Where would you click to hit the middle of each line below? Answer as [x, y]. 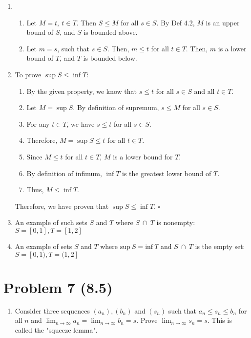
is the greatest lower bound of [167, 173]
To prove [28, 74]
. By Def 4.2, [176, 22]
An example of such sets [51, 222]
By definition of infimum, [64, 173]
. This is [220, 320]
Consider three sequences [52, 310]
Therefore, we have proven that [62, 206]
